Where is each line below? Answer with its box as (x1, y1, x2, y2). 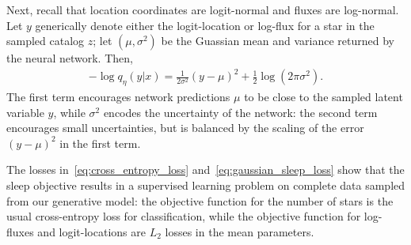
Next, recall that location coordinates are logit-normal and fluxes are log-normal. (6, 2, 399, 17)
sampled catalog (6, 32, 85, 49)
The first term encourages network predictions (6, 89, 230, 105)
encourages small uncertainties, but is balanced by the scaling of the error (6, 119, 364, 136)
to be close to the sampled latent (244, 89, 403, 105)
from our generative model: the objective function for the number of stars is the (6, 192, 394, 209)
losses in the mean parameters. (165, 223, 314, 239)
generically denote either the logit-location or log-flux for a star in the (35, 17, 375, 33)
